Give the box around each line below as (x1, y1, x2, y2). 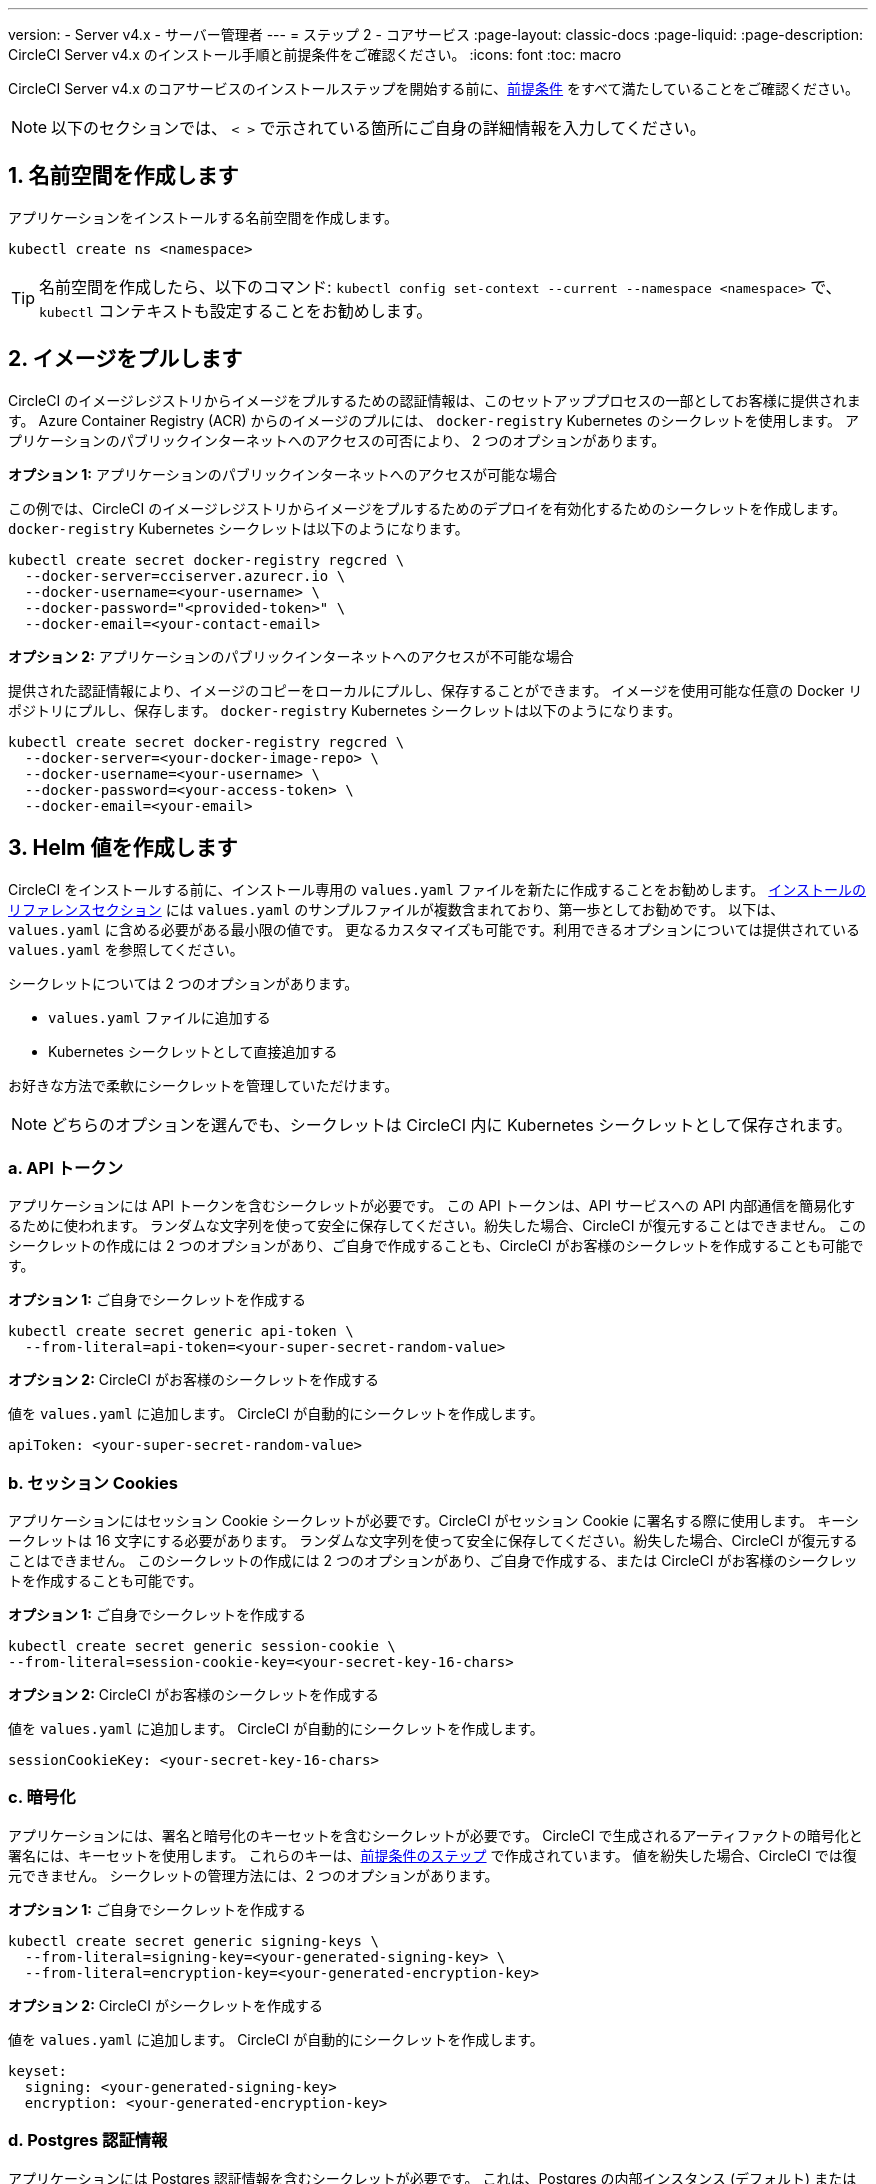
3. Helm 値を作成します (8, 835, 238, 861)
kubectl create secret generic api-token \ (8, 1323, 354, 1340)
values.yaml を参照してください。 (8, 940, 244, 958)
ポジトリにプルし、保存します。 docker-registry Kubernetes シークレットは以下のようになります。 (8, 701, 682, 719)
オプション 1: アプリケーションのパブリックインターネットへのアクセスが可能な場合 (8, 465, 557, 483)
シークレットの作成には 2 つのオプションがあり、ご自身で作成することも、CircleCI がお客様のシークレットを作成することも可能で (8, 1237, 864, 1255)
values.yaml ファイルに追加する (48, 1008, 271, 1026)
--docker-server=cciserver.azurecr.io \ (24, 567, 346, 584)
